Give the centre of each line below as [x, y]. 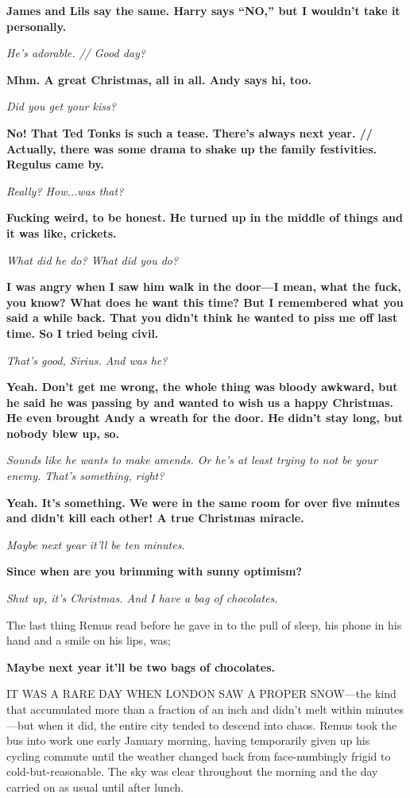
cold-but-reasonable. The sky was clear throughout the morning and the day [192, 771]
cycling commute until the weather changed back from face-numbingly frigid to [199, 755]
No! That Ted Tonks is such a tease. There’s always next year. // [190, 132]
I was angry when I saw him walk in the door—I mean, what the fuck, [204, 287]
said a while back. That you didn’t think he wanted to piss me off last [202, 318]
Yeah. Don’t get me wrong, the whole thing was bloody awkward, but [202, 387]
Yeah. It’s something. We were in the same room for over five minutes [203, 502]
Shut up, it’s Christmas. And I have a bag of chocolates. [142, 598]
